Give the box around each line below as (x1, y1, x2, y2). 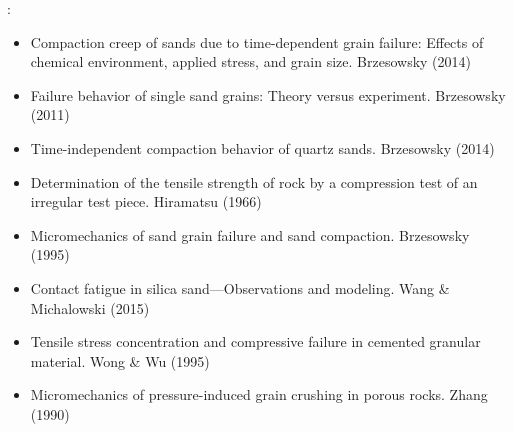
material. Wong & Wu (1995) (30, 350, 210, 371)
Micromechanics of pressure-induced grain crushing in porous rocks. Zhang (30, 384, 488, 405)
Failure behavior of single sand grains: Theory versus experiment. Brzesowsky (30, 84, 506, 105)
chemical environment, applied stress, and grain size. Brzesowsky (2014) (30, 51, 472, 72)
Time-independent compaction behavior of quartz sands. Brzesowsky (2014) (30, 137, 495, 158)
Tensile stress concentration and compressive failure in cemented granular (30, 331, 481, 352)
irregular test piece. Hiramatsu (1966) (30, 191, 262, 212)
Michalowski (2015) (30, 297, 150, 318)
